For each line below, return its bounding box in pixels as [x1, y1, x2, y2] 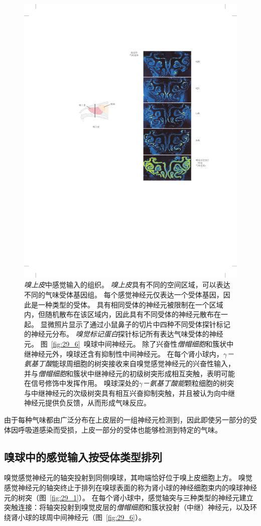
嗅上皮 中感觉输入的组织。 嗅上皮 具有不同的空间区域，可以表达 [24, 279, 230, 290]
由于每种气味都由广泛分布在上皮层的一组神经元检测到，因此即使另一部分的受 [4, 414, 257, 425]
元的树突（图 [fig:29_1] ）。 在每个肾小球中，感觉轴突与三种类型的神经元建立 [4, 492, 253, 502]
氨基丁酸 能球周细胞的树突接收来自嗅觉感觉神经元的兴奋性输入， [24, 358, 235, 369]
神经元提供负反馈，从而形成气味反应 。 [24, 397, 151, 408]
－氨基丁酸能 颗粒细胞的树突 [142, 378, 234, 388]
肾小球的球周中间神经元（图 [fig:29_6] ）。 [11, 511, 146, 522]
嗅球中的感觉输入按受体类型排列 [4, 449, 162, 464]
